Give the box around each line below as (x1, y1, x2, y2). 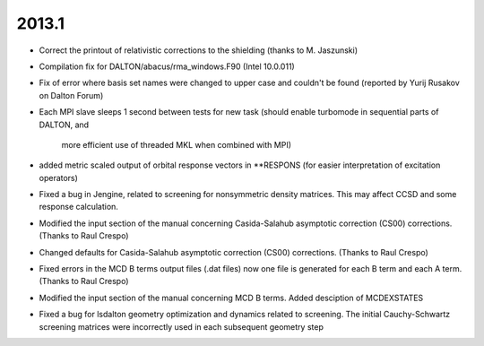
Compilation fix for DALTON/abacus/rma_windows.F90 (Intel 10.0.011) (39, 61, 295, 72)
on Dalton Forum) (39, 90, 104, 100)
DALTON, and (39, 119, 90, 130)
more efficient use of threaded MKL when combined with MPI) (61, 139, 291, 150)
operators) (39, 172, 78, 183)
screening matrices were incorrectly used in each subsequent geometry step (39, 321, 324, 332)
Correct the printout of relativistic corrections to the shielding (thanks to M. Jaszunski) (39, 45, 359, 56)
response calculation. (39, 202, 118, 212)
